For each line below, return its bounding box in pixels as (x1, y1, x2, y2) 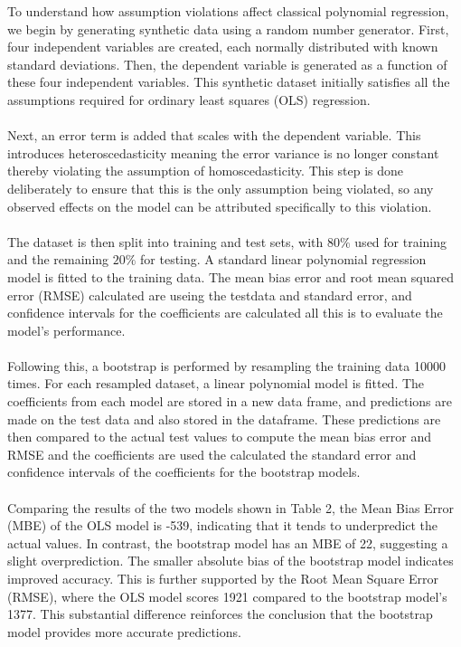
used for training (354, 232, 447, 251)
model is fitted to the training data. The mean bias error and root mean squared (7, 267, 454, 286)
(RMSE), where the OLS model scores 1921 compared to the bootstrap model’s (7, 586, 447, 605)
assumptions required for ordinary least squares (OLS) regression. (7, 90, 371, 109)
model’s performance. (7, 320, 126, 339)
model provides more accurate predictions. (7, 622, 241, 641)
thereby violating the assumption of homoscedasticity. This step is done (7, 161, 404, 180)
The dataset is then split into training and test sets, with (7, 232, 324, 251)
